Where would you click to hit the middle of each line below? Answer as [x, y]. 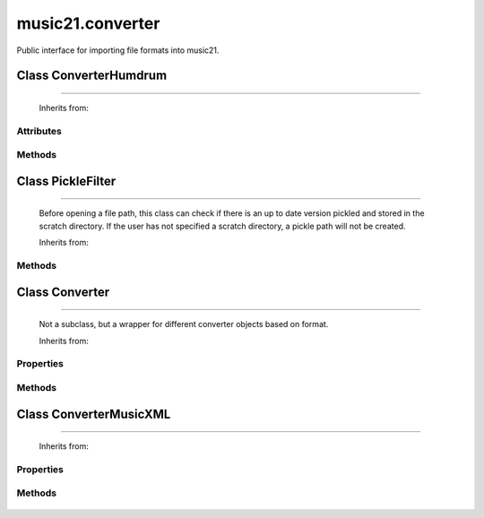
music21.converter [88, 23]
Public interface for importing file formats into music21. [118, 50]
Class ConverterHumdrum [92, 76]
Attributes [39, 131]
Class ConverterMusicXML [94, 414]
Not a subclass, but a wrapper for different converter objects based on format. [184, 324]
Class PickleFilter [66, 181]
